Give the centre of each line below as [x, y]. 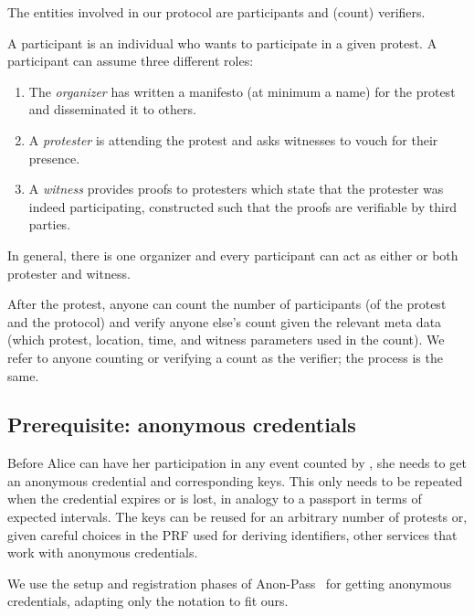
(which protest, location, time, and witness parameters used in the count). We [226, 340]
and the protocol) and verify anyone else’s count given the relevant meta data [225, 321]
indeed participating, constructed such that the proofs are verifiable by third [243, 206]
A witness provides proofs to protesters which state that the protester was [236, 189]
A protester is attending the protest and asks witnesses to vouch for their [233, 139]
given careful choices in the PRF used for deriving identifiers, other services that [232, 534]
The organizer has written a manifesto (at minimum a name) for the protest [242, 91]
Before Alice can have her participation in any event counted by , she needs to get [237, 463]
